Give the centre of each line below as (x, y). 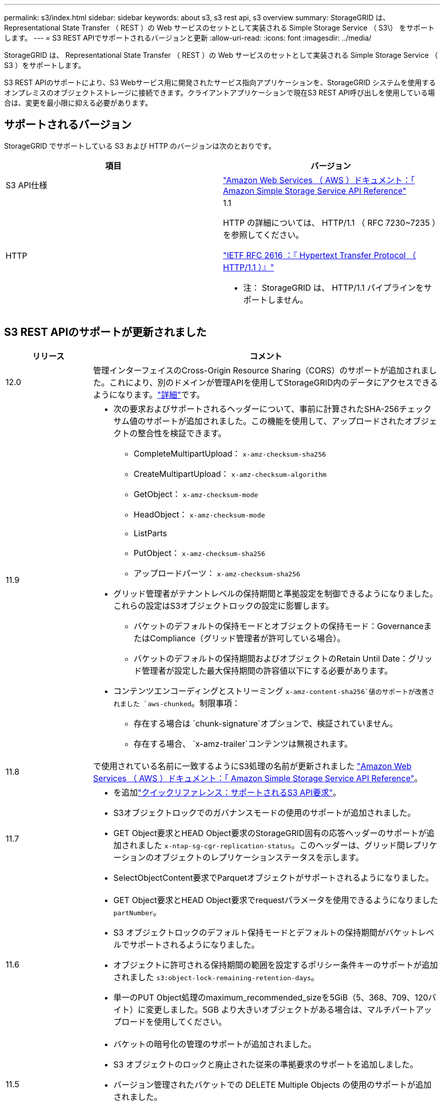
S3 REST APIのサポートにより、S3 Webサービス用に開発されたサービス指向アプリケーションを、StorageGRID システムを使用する (220, 82)
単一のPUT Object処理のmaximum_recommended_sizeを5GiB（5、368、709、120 (271, 997)
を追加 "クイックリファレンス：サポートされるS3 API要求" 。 (227, 792)
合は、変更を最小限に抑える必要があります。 (78, 103)
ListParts (150, 533)
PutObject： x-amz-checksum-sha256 (199, 553)
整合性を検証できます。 (182, 433)
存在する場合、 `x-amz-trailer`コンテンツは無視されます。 (243, 744)
